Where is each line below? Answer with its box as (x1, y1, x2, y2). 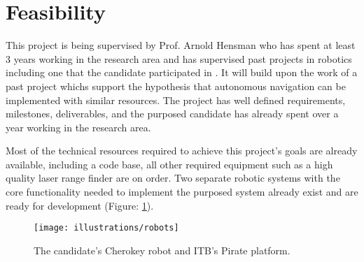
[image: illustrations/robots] (34, 223, 179, 233)
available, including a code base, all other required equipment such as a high (6, 157, 333, 171)
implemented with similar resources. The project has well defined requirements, (6, 92, 346, 107)
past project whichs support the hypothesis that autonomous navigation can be (6, 78, 346, 93)
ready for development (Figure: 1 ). (6, 198, 154, 212)
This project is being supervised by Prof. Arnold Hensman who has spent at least (6, 38, 356, 52)
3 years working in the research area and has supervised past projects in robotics (6, 51, 352, 66)
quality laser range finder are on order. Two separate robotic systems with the (6, 170, 340, 185)
